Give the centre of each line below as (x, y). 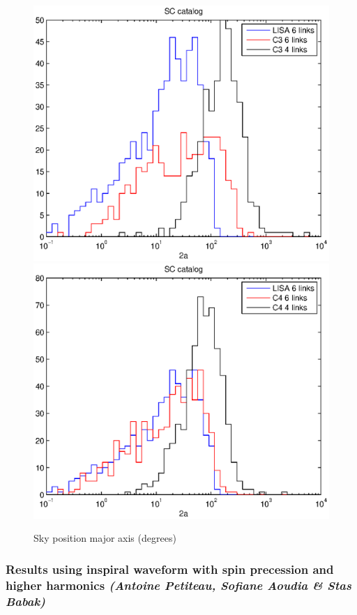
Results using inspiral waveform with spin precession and (170, 569)
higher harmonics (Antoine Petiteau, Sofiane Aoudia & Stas (178, 585)
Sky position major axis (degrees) (105, 538)
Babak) (25, 601)
